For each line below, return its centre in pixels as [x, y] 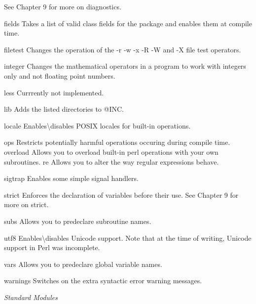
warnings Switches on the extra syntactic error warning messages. [103, 281]
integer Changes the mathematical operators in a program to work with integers [125, 66]
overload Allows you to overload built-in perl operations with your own [111, 152]
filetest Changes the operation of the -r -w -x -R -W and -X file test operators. [123, 49]
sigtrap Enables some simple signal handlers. [71, 178]
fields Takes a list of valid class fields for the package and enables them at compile [128, 23]
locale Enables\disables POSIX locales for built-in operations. [97, 125]
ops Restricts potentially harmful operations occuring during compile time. [117, 142]
